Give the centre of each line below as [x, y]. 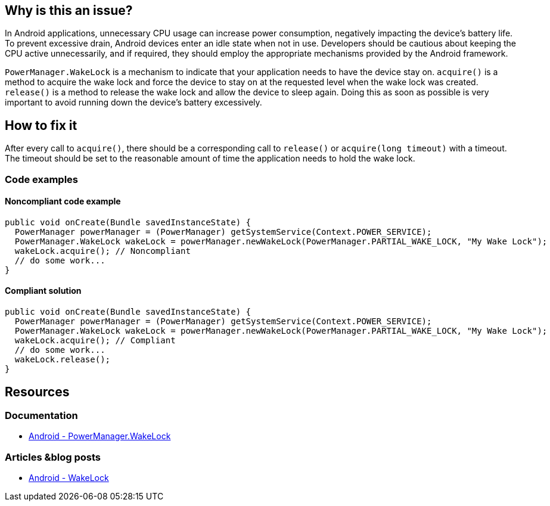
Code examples [42, 179]
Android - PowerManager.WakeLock [100, 436]
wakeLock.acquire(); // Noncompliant [102, 251]
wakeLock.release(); [63, 360]
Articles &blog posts [53, 457]
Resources [37, 392]
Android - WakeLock [69, 478]
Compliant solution [43, 291]
